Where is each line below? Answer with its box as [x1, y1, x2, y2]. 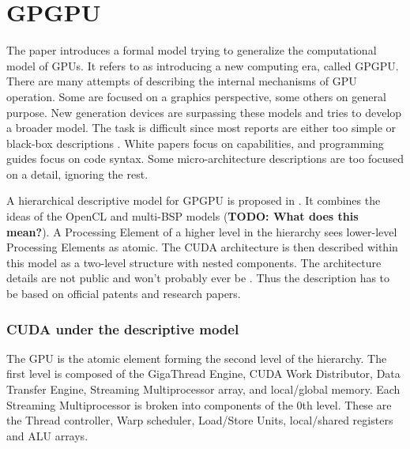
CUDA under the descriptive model [6, 319, 239, 338]
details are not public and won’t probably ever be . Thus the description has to [6, 270, 390, 286]
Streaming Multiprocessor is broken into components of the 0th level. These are [6, 396, 392, 413]
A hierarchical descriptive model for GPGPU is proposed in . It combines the [6, 192, 381, 209]
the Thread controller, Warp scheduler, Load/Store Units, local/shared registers [6, 412, 393, 428]
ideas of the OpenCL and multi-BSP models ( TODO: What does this [6, 208, 359, 224]
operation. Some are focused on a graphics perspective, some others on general [6, 88, 386, 104]
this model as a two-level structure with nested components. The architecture [6, 254, 382, 270]
